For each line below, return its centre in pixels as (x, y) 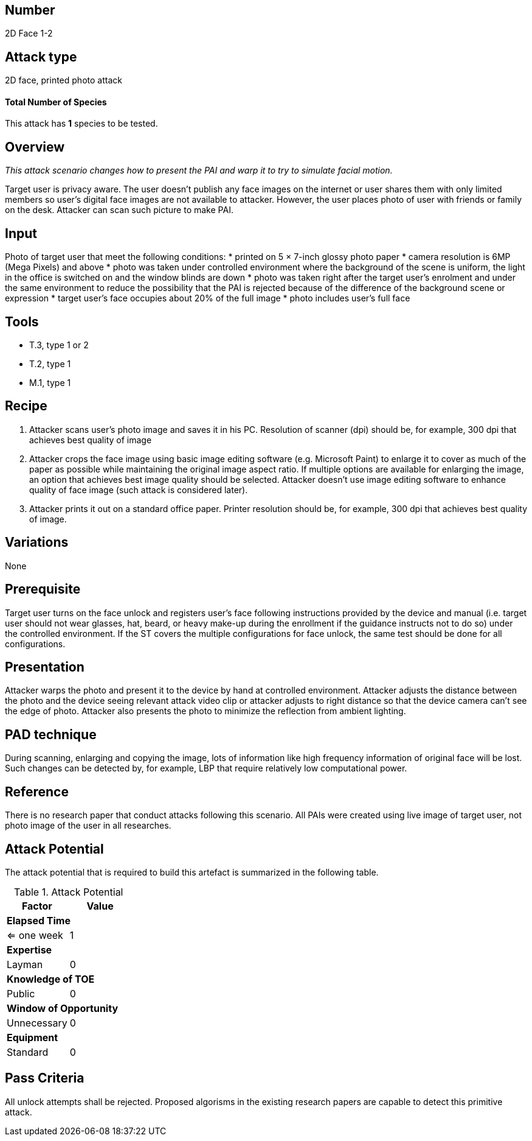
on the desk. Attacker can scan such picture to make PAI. (119, 210)
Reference (37, 792)
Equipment (33, 1037)
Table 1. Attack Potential (69, 892)
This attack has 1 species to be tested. (81, 124)
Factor (37, 906)
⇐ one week (35, 935)
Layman (25, 964)
